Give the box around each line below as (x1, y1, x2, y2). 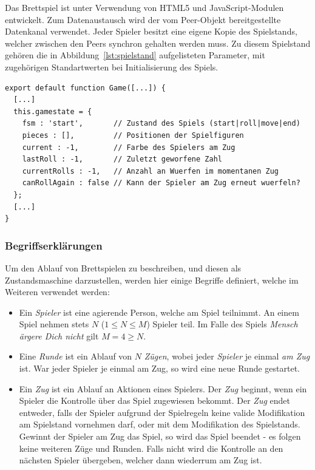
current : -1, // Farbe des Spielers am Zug (22, 143, 235, 152)
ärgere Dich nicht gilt (19, 329, 99, 342)
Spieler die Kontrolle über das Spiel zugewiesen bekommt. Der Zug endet (19, 394, 290, 407)
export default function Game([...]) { (5, 83, 166, 92)
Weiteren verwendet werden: (5, 285, 110, 298)
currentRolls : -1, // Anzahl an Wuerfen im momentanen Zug (22, 166, 279, 175)
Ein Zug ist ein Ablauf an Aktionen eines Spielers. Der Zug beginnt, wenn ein (19, 382, 307, 395)
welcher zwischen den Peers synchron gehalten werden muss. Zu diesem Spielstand (5, 36, 311, 49)
